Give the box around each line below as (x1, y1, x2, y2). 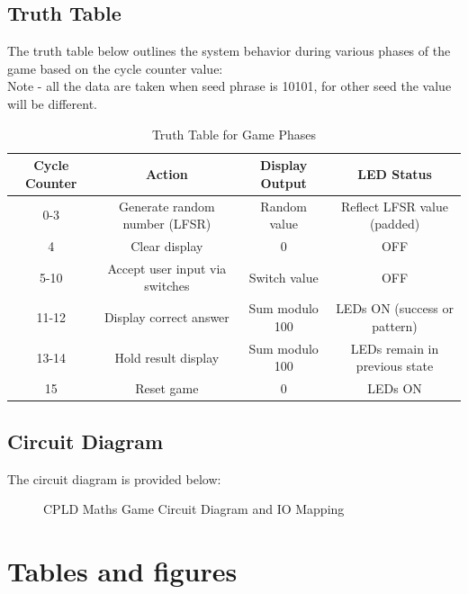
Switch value (248, 267, 319, 286)
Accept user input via (107, 258, 227, 277)
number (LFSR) (122, 214, 211, 233)
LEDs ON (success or (336, 299, 454, 318)
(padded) (369, 214, 420, 233)
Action (146, 164, 188, 183)
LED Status (357, 164, 432, 183)
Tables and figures (7, 552, 238, 589)
